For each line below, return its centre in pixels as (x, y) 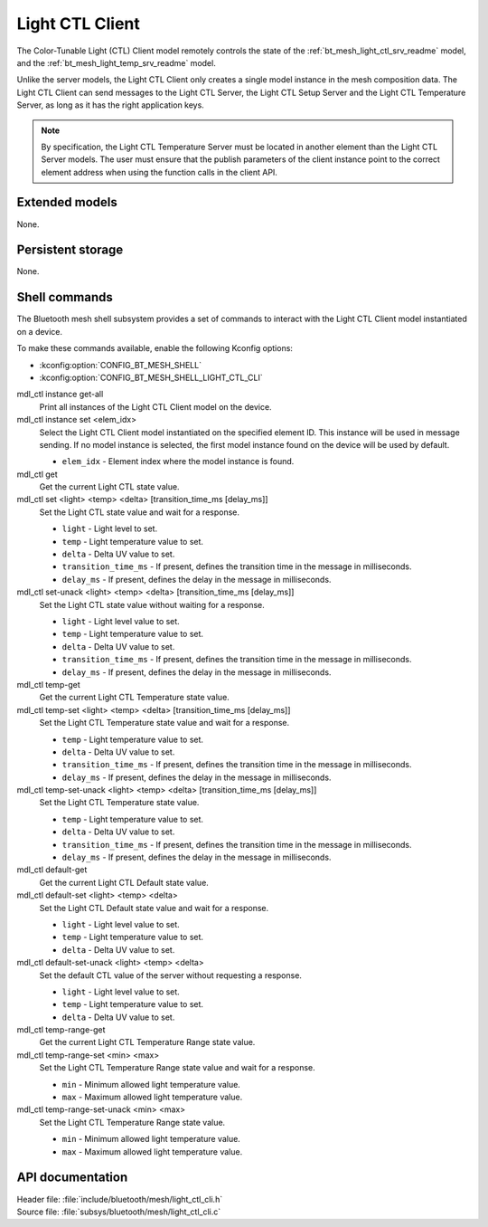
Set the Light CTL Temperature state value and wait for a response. (164, 723)
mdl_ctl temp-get (48, 684)
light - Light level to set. (110, 528)
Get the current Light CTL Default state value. (124, 882)
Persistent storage (70, 250)
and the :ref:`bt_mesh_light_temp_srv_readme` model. (116, 62)
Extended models (67, 202)
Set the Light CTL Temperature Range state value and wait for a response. (177, 1068)
